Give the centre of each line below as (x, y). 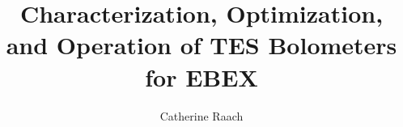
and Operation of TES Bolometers (201, 45)
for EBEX (201, 76)
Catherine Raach (201, 115)
